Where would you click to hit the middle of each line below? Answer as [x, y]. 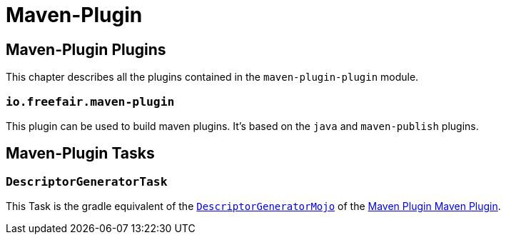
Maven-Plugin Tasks [80, 154]
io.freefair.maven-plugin [90, 101]
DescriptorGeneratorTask [87, 181]
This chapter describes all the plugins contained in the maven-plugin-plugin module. [212, 77]
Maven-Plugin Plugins [86, 49]
